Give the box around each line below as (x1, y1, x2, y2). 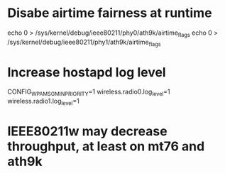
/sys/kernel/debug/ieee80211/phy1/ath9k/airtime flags (7, 38, 161, 48)
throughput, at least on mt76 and (7, 138, 205, 155)
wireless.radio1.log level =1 (7, 97, 79, 107)
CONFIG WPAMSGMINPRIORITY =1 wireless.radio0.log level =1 (7, 87, 170, 98)
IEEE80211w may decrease (7, 123, 168, 140)
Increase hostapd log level (7, 64, 166, 80)
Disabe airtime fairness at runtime (7, 5, 212, 21)
